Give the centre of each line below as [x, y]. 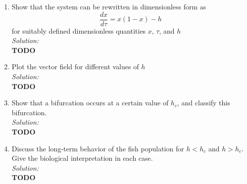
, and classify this [203, 103]
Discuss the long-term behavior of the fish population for [98, 148]
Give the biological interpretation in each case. [82, 158]
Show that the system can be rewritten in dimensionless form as [109, 6]
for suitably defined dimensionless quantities [79, 30]
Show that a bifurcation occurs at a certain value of [90, 103]
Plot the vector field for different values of [75, 67]
